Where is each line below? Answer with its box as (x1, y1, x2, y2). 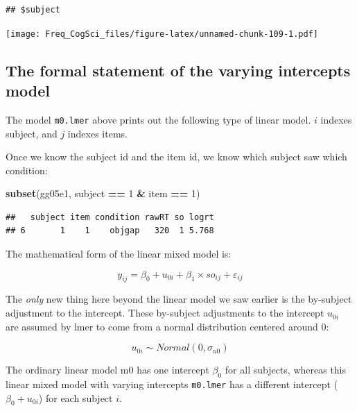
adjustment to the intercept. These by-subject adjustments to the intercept (6, 305, 324, 320)
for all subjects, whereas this (225, 362, 347, 377)
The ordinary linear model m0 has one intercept (6, 362, 209, 377)
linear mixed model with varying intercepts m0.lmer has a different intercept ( (6, 377, 338, 392)
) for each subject (38, 390, 113, 405)
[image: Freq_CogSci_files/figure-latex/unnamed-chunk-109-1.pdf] (6, 28, 319, 39)
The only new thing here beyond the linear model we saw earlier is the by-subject (6, 292, 352, 306)
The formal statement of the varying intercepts (6, 59, 351, 81)
